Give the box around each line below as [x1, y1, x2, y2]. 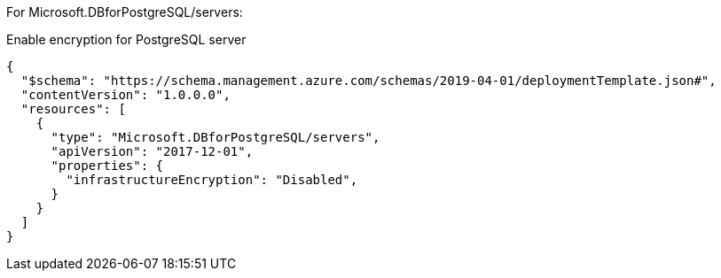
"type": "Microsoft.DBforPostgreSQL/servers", [51, 130, 380, 144]
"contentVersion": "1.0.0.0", [20, 88, 231, 102]
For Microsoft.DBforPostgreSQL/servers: [6, 4, 243, 19]
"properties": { [51, 158, 164, 173]
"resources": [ [20, 102, 126, 116]
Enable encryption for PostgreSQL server [6, 32, 247, 47]
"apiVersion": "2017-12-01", [51, 144, 254, 158]
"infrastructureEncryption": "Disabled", [66, 173, 358, 187]
